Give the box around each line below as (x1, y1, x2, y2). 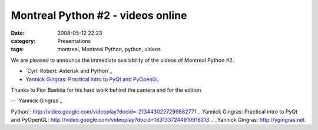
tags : (11, 46, 24, 53)
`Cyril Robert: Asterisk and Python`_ (25, 68, 112, 75)
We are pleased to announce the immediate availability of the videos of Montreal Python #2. (11, 56, 234, 64)
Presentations (57, 37, 91, 44)
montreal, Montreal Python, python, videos (57, 46, 161, 53)
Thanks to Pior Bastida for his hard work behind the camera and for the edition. (11, 86, 203, 94)
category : (11, 37, 36, 44)
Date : (11, 29, 25, 36)
